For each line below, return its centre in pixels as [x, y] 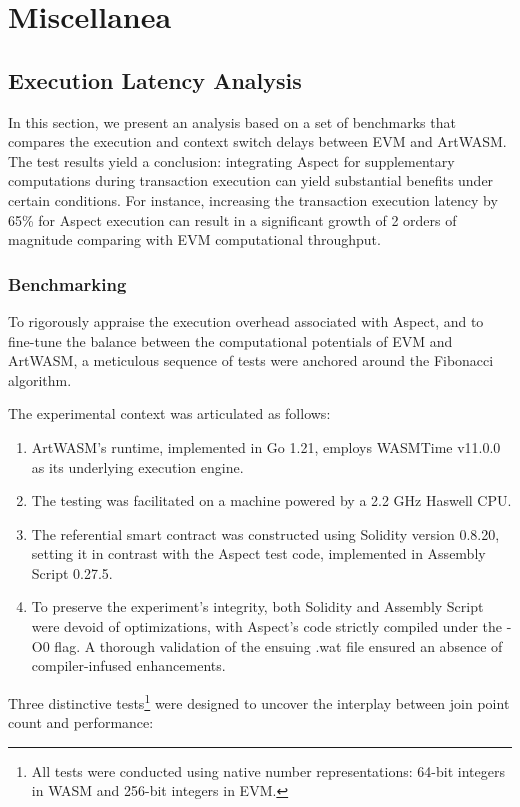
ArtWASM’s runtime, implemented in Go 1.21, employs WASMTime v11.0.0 [266, 446]
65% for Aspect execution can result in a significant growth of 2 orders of [232, 219]
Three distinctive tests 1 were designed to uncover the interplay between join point [259, 701]
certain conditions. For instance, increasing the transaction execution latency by [253, 199]
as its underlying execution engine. [137, 466]
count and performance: [81, 722]
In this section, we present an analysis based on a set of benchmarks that [232, 121]
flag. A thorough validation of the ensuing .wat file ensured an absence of [278, 645]
